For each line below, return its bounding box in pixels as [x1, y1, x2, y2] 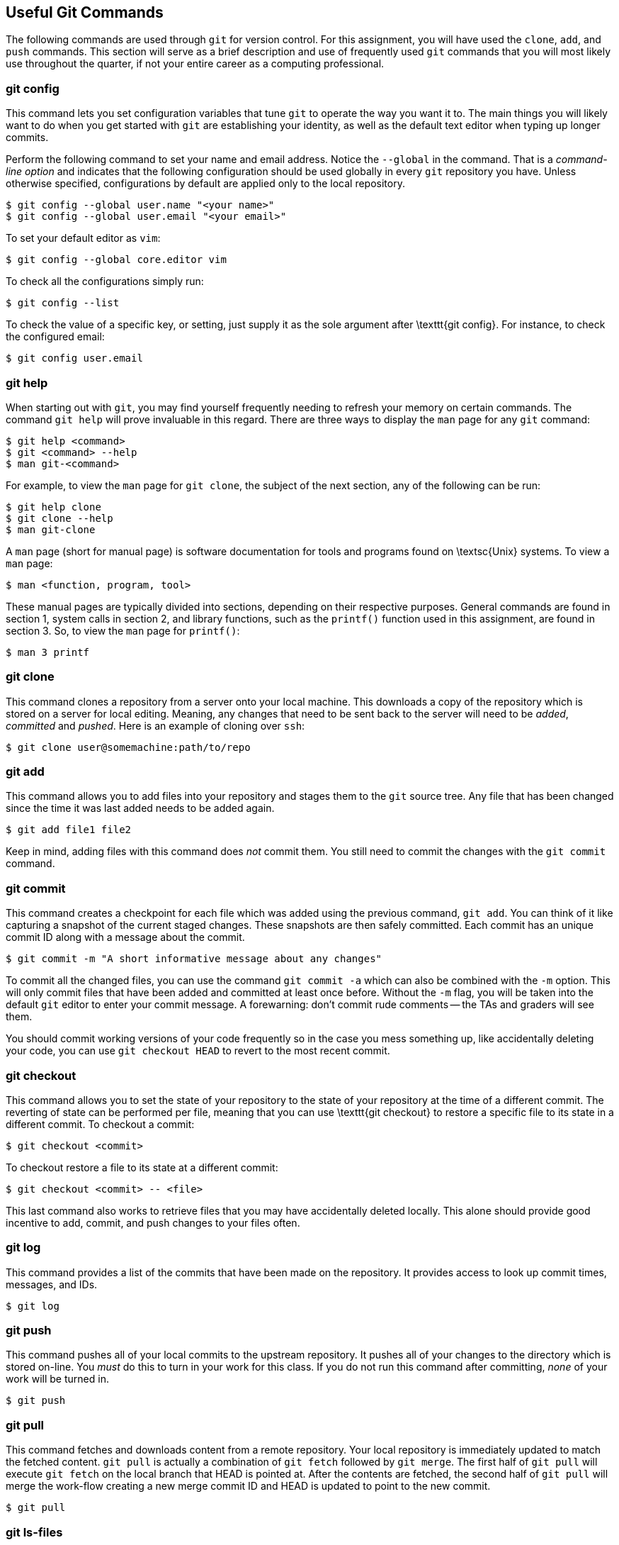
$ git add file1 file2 [6, 824, 132, 836]
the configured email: [6, 330, 105, 343]
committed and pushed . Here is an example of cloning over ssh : [6, 719, 305, 732]
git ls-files [6, 1524, 63, 1539]
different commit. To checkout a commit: [6, 1117, 195, 1130]
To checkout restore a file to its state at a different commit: [6, 1161, 278, 1173]
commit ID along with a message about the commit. [6, 931, 245, 944]
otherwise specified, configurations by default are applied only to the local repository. [6, 177, 405, 190]
